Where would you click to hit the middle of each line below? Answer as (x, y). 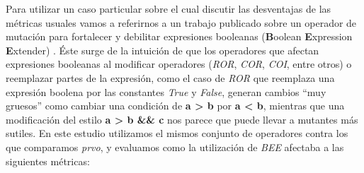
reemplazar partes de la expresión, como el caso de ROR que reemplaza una (170, 77)
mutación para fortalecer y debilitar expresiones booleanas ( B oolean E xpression (179, 36)
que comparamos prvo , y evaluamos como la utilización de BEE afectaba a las (175, 147)
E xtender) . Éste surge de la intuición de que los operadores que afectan (163, 50)
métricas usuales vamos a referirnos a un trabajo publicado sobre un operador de (181, 22)
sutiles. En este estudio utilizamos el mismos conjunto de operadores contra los (177, 133)
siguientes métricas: (48, 161)
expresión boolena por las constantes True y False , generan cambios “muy (166, 91)
